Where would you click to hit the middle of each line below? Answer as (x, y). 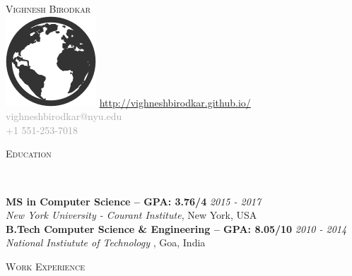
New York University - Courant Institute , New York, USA (131, 215)
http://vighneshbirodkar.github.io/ (175, 102)
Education (29, 154)
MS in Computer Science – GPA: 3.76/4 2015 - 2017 (134, 201)
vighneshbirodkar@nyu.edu (64, 116)
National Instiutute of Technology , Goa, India (106, 242)
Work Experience (45, 266)
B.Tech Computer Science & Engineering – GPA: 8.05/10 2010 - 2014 (176, 228)
